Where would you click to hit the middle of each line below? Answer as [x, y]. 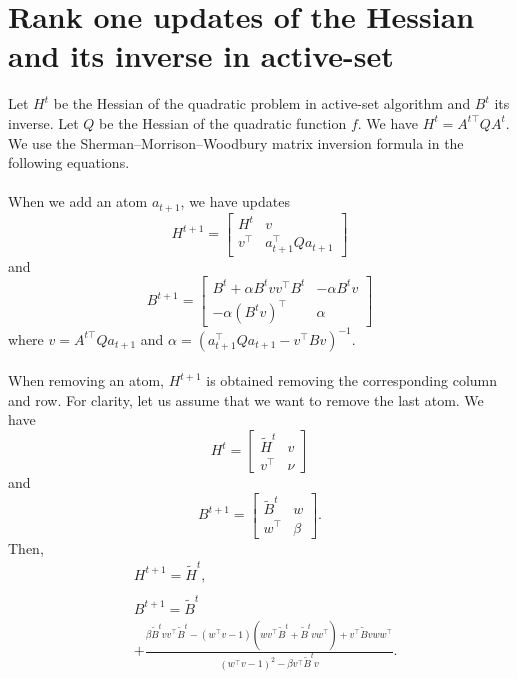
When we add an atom [78, 201]
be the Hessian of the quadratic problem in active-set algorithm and [262, 103]
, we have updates [235, 201]
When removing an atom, [86, 380]
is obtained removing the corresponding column [352, 380]
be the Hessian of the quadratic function [223, 122]
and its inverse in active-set [201, 55]
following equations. [69, 162]
